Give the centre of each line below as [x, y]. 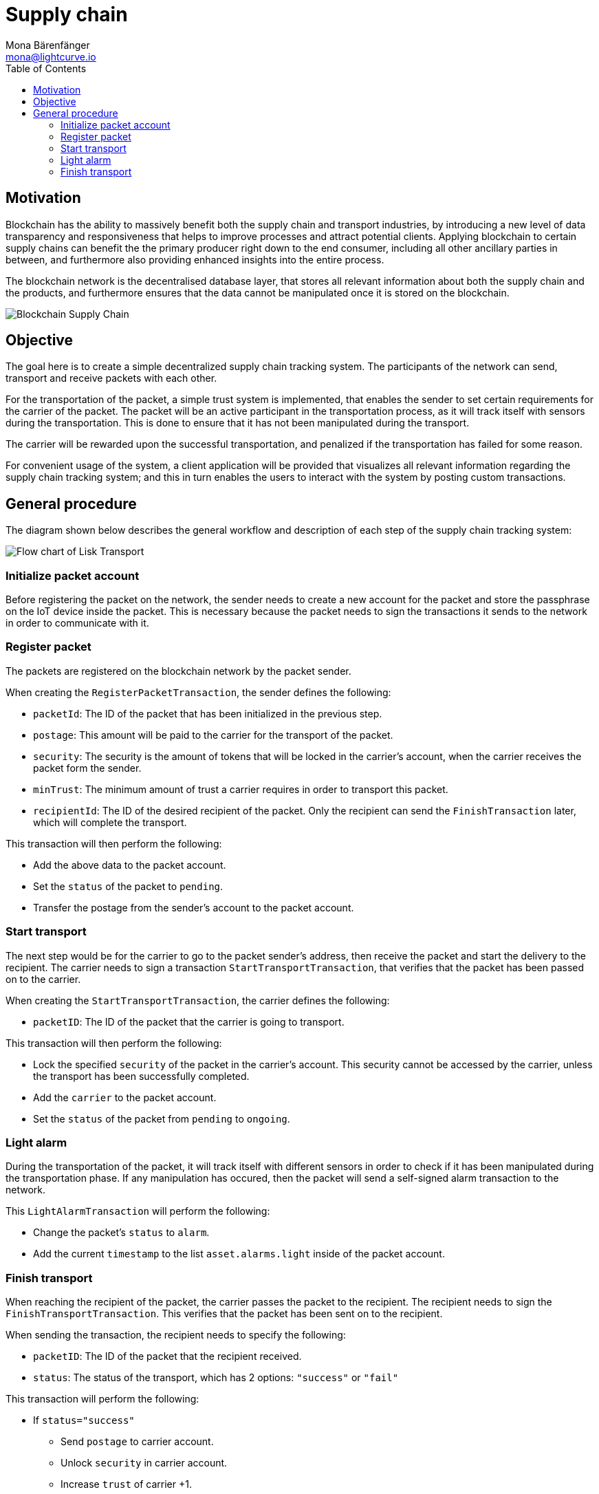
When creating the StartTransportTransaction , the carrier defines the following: [198, 1000]
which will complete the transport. [110, 822]
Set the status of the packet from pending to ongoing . [162, 1118]
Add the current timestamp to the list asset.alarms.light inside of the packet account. [239, 1254]
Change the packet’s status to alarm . [121, 1233]
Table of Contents [46, 68]
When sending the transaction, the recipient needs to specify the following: [176, 1335]
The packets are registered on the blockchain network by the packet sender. [178, 671]
